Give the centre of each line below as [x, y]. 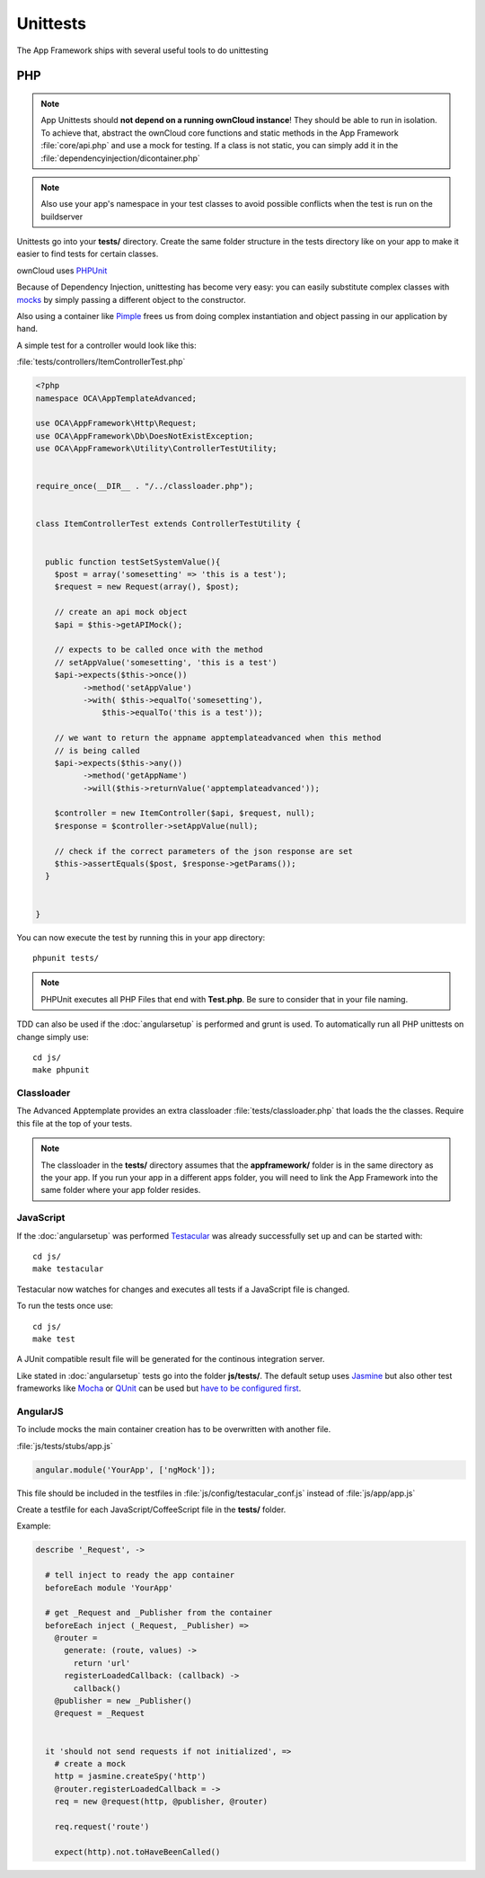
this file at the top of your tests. [75, 1123]
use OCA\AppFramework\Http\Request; [116, 423]
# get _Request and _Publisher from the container [159, 1613]
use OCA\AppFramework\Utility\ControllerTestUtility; [156, 449]
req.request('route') [102, 1826]
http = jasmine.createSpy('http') [130, 1776]
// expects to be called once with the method [159, 650]
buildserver [62, 217]
